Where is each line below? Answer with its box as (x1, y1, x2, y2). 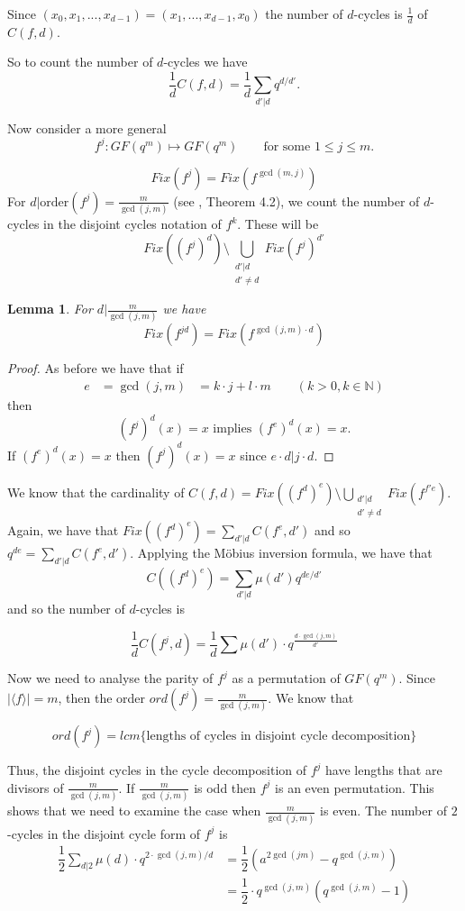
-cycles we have (163, 52, 248, 71)
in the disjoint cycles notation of (43, 214, 222, 233)
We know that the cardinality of (7, 482, 185, 501)
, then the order (58, 688, 146, 707)
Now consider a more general (7, 118, 167, 137)
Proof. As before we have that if (7, 359, 184, 378)
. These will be (237, 214, 319, 233)
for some (263, 140, 311, 153)
